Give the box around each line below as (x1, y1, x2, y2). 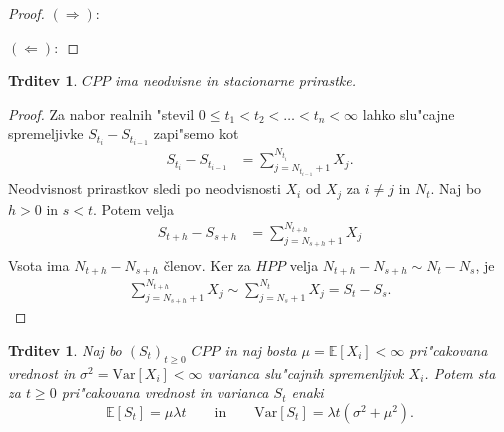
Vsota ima (8, 255, 70, 276)
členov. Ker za (163, 255, 251, 276)
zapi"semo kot (153, 123, 239, 144)
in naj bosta (224, 339, 297, 360)
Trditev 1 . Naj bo (8, 339, 122, 360)
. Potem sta (424, 362, 496, 383)
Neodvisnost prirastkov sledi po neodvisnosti (8, 178, 281, 199)
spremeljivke (8, 123, 84, 144)
